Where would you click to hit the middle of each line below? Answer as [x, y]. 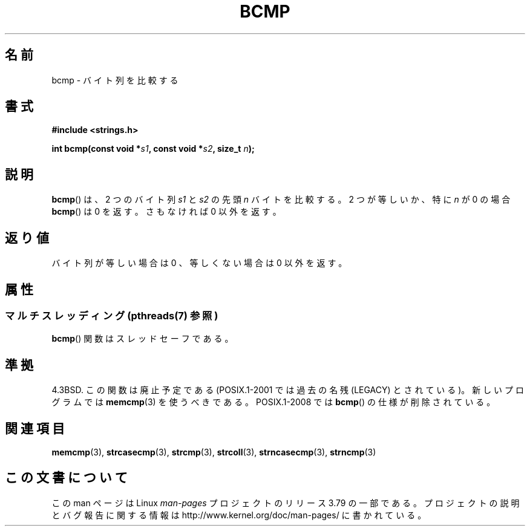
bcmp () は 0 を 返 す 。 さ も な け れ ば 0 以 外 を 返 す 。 [166, 212]
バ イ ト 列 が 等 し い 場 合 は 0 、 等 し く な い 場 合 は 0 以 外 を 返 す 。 [199, 263]
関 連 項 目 [35, 428]
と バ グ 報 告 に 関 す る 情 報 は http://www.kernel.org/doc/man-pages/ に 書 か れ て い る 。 [239, 515]
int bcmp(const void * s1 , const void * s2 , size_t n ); [153, 149]
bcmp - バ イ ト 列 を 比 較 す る [115, 80]
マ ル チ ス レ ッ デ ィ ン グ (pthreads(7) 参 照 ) [112, 315]
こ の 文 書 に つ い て [66, 478]
